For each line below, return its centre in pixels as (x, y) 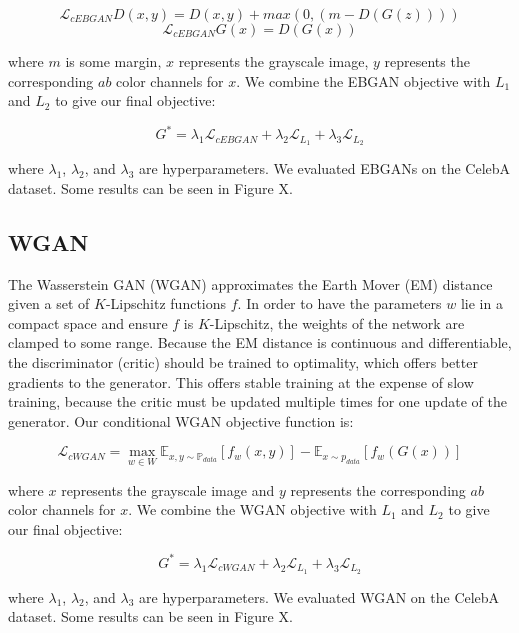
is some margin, (113, 61)
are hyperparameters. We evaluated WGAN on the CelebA (319, 596)
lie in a (481, 303)
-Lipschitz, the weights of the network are (337, 322)
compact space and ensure (88, 322)
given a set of (49, 303)
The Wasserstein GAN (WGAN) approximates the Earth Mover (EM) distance (250, 283)
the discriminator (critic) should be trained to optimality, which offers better (243, 361)
